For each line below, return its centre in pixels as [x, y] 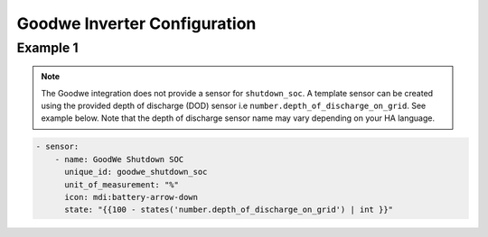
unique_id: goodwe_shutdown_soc [136, 172]
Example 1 [47, 48]
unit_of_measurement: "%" [122, 184]
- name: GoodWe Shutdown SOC [119, 159]
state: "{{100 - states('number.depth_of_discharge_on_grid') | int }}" [229, 210]
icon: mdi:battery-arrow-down [131, 197]
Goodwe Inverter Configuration [136, 23]
